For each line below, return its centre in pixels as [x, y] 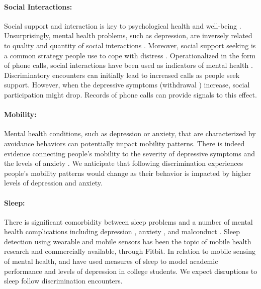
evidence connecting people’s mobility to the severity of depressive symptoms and [130, 153]
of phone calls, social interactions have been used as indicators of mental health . [128, 65]
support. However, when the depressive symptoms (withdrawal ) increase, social [127, 85]
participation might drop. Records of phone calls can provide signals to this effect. [130, 94]
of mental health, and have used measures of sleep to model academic [111, 261]
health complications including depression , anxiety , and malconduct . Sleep [122, 231]
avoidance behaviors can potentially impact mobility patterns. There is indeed [124, 143]
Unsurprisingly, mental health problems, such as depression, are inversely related [128, 35]
